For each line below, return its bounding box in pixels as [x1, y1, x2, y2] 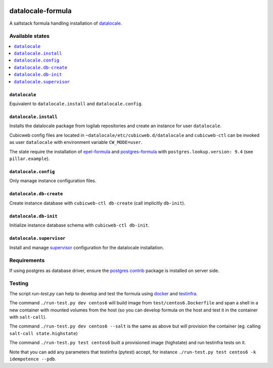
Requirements [9, 257, 45, 264]
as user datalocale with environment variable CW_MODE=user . [9, 139, 143, 145]
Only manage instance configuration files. [9, 178, 97, 184]
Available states [9, 33, 50, 40]
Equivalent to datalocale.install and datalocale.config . [9, 101, 143, 107]
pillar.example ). [9, 155, 50, 162]
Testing [9, 280, 29, 287]
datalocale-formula [9, 7, 72, 15]
